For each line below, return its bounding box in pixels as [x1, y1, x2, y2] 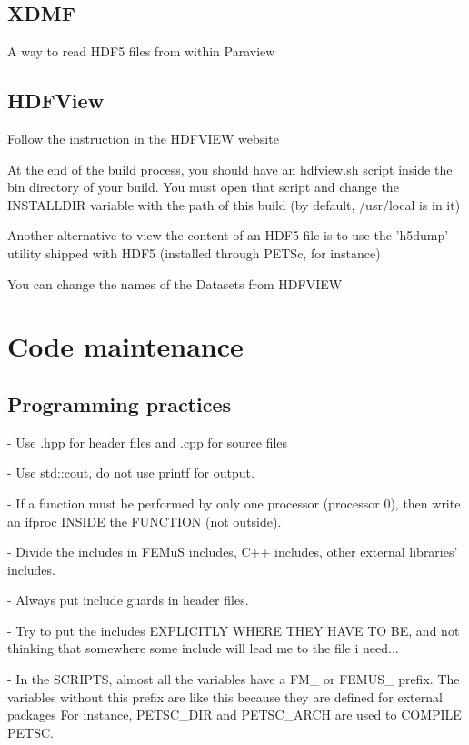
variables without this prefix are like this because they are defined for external [7, 687, 443, 706]
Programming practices [7, 389, 232, 418]
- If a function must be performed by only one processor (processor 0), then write [7, 493, 461, 512]
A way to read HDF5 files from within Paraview [7, 42, 275, 61]
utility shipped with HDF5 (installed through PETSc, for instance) [7, 243, 381, 262]
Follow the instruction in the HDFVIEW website [7, 129, 279, 147]
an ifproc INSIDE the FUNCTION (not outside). [7, 511, 282, 530]
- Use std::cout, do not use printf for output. [7, 463, 254, 482]
